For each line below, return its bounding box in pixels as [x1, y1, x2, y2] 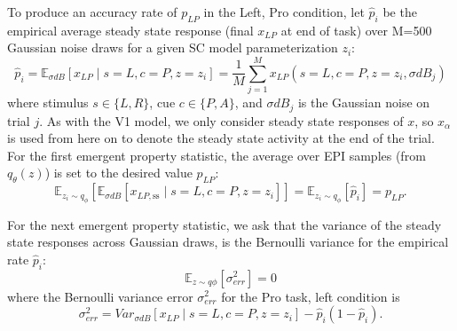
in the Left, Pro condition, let [203, 3, 365, 20]
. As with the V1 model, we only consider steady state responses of [39, 111, 404, 130]
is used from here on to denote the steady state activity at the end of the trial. [7, 129, 435, 147]
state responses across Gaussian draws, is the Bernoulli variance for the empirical [7, 232, 449, 251]
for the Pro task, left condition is [221, 287, 400, 305]
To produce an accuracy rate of [7, 3, 177, 20]
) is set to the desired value [44, 163, 193, 182]
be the [382, 3, 417, 20]
